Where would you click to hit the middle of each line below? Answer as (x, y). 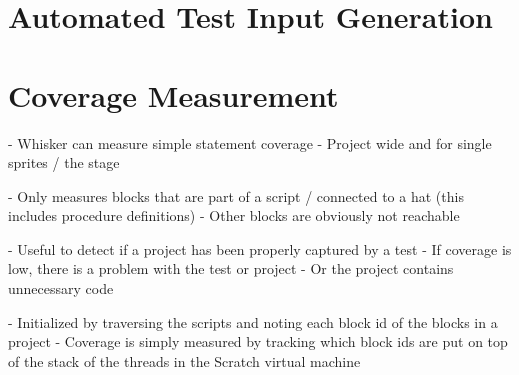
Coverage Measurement (173, 94)
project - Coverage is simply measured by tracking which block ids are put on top (258, 341)
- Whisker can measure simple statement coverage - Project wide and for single (250, 142)
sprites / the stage (64, 162)
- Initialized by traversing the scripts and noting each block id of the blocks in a (253, 321)
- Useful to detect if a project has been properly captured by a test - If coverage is (260, 248)
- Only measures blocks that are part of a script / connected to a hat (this (236, 195)
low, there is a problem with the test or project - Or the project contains (231, 268)
